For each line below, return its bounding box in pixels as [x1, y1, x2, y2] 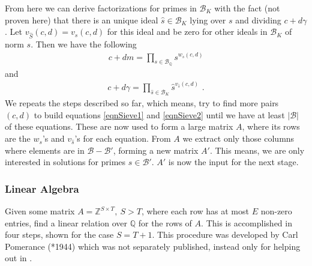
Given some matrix [5, 205, 75, 217]
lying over [190, 13, 226, 26]
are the [5, 132, 31, 145]
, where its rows [242, 120, 300, 133]
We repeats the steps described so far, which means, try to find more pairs [5, 97, 279, 109]
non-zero [260, 205, 292, 217]
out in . [5, 252, 32, 264]
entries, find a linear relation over [5, 216, 128, 229]
